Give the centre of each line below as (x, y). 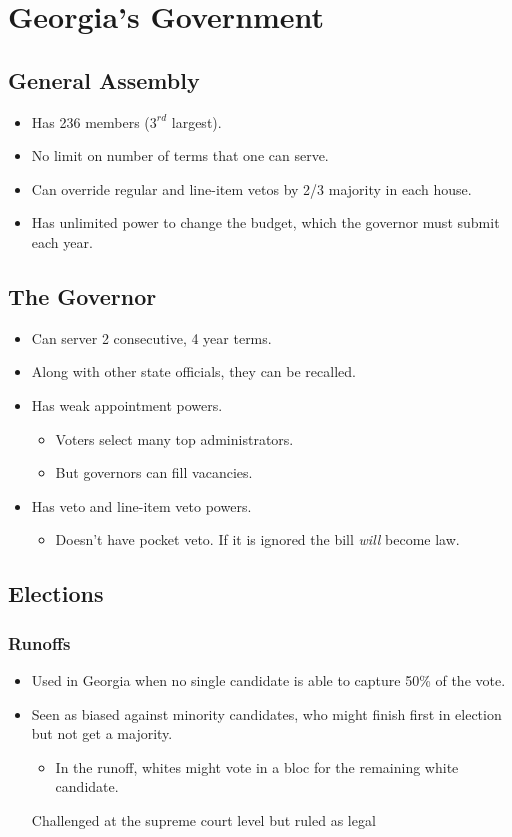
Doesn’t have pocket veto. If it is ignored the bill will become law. (257, 539)
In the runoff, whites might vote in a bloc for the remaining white (257, 766)
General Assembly (104, 79)
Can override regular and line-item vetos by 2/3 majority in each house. (251, 188)
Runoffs (39, 642)
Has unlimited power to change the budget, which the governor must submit (265, 222)
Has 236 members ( (90, 121)
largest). (196, 121)
